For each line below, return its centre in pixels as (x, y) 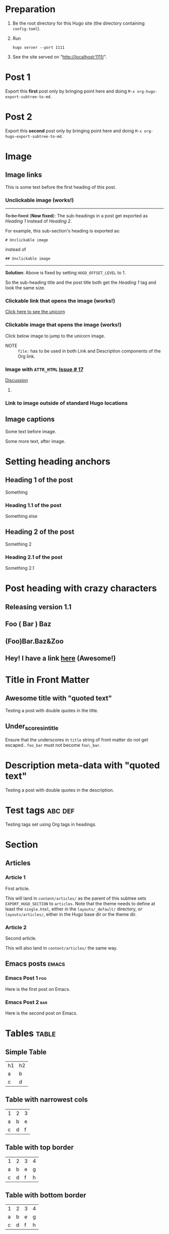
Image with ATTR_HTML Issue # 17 (45, 369)
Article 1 (16, 878)
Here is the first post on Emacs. (38, 989)
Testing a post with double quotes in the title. (52, 710)
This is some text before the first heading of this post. (61, 187)
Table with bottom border (46, 1195)
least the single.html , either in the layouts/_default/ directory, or (74, 909)
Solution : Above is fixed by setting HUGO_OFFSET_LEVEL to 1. (65, 273)
